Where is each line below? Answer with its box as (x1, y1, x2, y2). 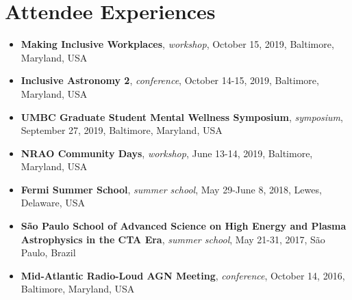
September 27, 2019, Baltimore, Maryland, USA (21, 123, 223, 137)
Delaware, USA (21, 195, 85, 210)
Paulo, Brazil (21, 245, 76, 260)
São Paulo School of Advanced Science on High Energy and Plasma (21, 219, 347, 233)
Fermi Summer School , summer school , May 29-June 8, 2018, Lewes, (21, 182, 322, 196)
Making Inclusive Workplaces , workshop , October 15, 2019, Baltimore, (21, 37, 334, 51)
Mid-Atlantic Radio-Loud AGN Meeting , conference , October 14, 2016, (21, 268, 345, 282)
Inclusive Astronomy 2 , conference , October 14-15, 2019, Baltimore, (21, 73, 319, 87)
